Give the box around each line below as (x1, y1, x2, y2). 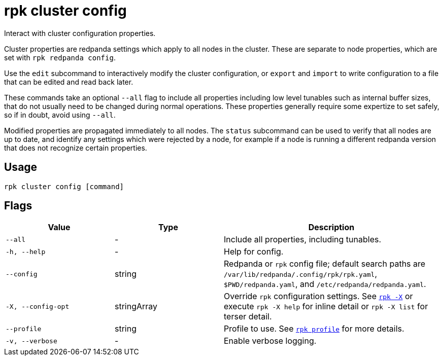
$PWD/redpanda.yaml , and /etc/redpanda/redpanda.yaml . (224, 279, 426, 290)
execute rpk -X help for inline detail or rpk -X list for (224, 301, 428, 312)
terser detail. (224, 311, 272, 322)
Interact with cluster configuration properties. (4, 28, 156, 38)
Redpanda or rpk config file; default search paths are (224, 259, 426, 269)
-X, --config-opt (6, 302, 70, 310)
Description (308, 222, 355, 233)
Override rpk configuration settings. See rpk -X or (224, 291, 413, 302)
